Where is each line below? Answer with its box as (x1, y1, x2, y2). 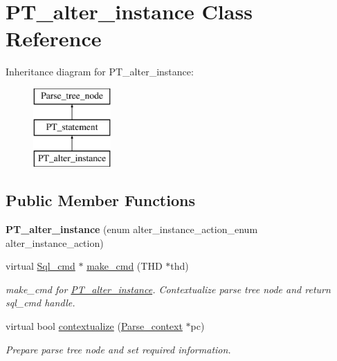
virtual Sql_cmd (6, 259, 75, 273)
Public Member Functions (6, 189, 195, 211)
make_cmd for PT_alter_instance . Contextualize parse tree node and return (6, 281, 331, 296)
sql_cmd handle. (6, 295, 75, 310)
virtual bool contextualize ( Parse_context (6, 319, 183, 333)
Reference (6, 24, 102, 53)
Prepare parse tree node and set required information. (6, 342, 231, 356)
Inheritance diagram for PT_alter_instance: (6, 64, 194, 79)
